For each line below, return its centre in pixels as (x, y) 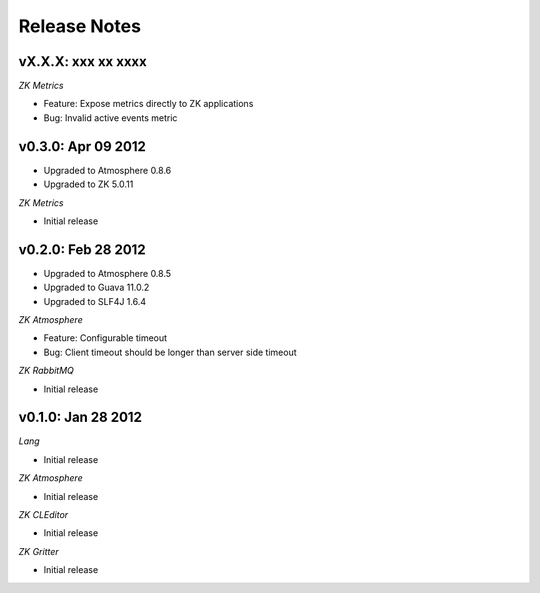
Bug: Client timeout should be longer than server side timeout (170, 352)
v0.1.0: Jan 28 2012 (80, 417)
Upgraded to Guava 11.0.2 (96, 287)
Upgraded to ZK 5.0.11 (88, 184)
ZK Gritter (38, 551)
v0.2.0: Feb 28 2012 (82, 249)
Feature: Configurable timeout (105, 338)
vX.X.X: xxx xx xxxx (82, 61)
